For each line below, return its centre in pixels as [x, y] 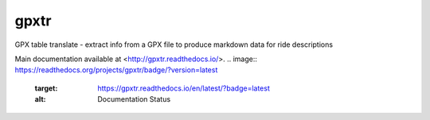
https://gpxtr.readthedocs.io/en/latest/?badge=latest [184, 88]
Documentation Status [134, 99]
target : [46, 88]
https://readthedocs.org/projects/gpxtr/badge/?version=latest [116, 70]
